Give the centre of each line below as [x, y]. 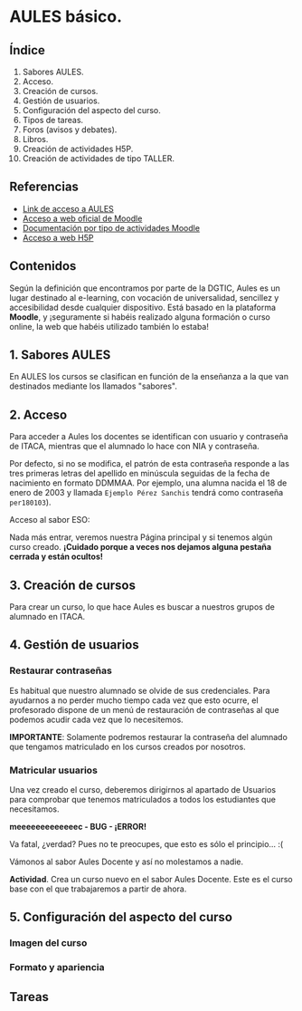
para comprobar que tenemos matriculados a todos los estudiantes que [142, 800]
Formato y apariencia [57, 968]
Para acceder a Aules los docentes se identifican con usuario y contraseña [149, 437]
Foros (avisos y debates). [70, 130]
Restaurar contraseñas [61, 670]
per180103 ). [30, 502]
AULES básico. [66, 17]
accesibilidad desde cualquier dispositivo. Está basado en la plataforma [143, 307]
